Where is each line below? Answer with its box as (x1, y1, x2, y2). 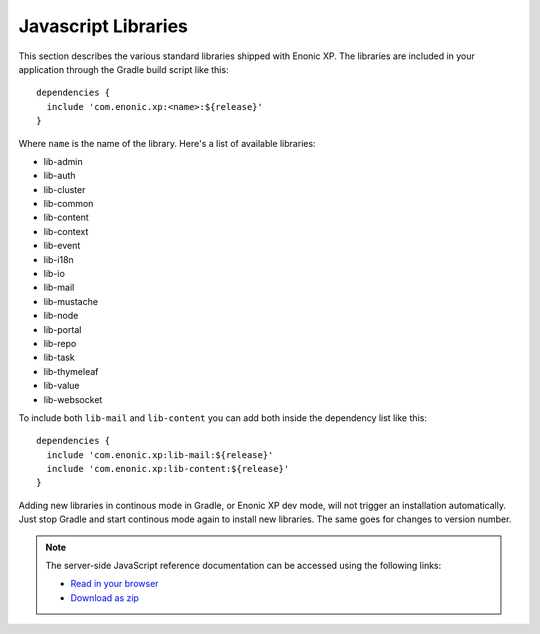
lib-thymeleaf (43, 365, 99, 377)
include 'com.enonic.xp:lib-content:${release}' (46, 463, 290, 475)
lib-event (43, 240, 81, 252)
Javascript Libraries (18, 15, 189, 37)
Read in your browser (70, 578, 159, 590)
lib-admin (43, 155, 84, 167)
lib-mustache (43, 295, 99, 307)
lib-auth (43, 170, 76, 182)
